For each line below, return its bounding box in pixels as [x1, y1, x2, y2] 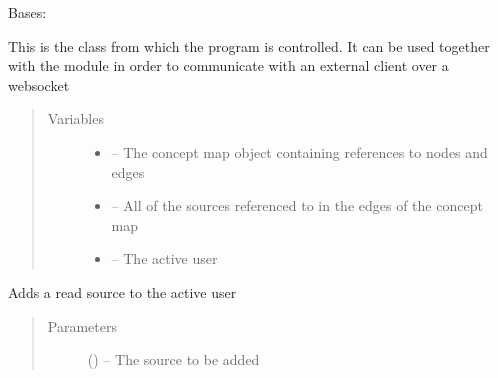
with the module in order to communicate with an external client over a [8, 55, 449, 76]
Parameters [47, 315, 117, 336]
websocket [8, 74, 70, 95]
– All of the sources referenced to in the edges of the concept [111, 195, 483, 216]
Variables [47, 108, 104, 129]
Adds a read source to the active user [8, 281, 237, 302]
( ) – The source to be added [87, 349, 260, 370]
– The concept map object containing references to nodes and [111, 141, 488, 162]
